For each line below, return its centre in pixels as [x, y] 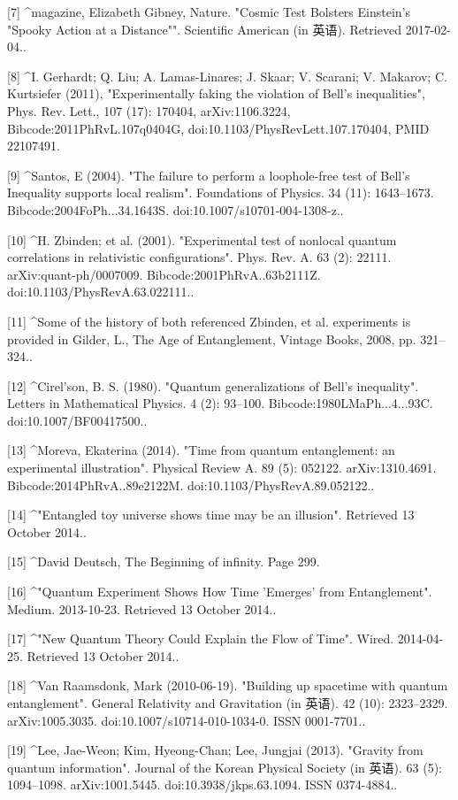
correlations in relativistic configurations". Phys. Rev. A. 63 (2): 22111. [199, 257]
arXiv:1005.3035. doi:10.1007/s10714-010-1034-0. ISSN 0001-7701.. [187, 720]
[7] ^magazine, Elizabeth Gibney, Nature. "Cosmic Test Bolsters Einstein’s [209, 12]
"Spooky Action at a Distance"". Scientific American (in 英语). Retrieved [204, 29]
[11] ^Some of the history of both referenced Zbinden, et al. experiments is [209, 321]
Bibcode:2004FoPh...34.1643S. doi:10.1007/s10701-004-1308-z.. [176, 209]
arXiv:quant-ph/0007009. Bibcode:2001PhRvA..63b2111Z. [164, 274]
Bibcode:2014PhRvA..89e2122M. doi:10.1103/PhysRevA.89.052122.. [191, 485]
